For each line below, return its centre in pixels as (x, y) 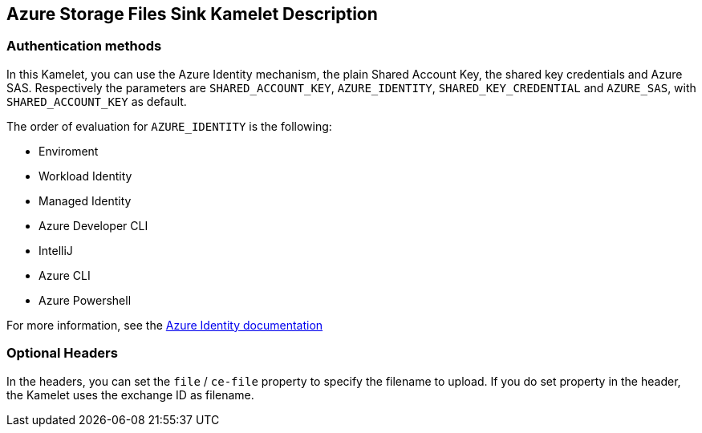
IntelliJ (56, 250)
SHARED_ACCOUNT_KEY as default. (97, 101)
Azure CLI (65, 275)
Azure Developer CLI (93, 225)
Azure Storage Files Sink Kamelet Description (192, 14)
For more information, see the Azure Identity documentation (165, 325)
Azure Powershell (85, 300)
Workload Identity (85, 176)
